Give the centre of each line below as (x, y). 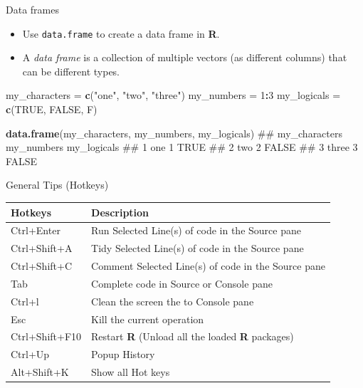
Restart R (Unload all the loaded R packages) (193, 336)
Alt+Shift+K (40, 372)
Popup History (123, 354)
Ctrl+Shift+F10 (46, 336)
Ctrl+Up (30, 354)
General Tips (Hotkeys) (57, 185)
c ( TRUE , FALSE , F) (52, 109)
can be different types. (71, 71)
